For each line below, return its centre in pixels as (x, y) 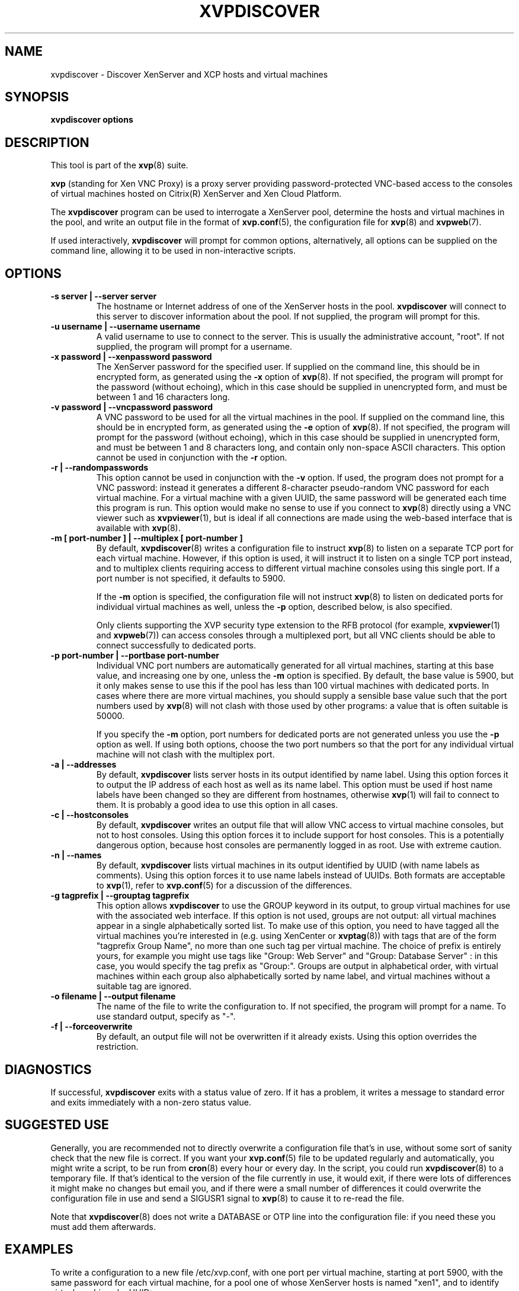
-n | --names (76, 855)
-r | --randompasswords (100, 468)
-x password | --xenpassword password (131, 357)
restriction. (117, 1047)
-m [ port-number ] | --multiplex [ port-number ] (147, 538)
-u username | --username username (126, 327)
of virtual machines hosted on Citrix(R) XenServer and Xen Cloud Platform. (196, 194)
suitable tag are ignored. (144, 986)
